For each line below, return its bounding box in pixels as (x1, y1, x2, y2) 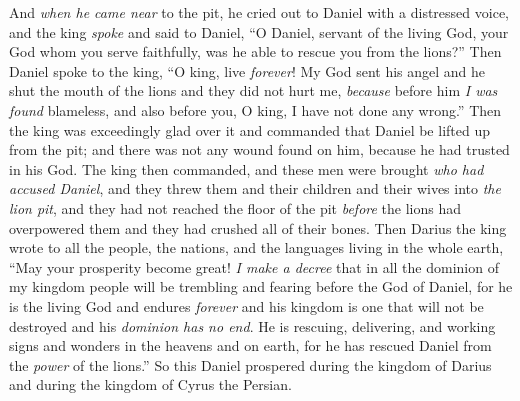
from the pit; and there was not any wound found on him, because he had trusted (9, 139, 510, 160)
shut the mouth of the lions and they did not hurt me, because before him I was (9, 80, 498, 101)
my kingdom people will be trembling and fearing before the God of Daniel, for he (9, 276, 513, 297)
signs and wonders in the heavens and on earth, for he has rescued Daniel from (9, 335, 492, 356)
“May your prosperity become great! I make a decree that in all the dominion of (9, 256, 499, 277)
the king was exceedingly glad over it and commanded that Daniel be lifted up (9, 119, 490, 140)
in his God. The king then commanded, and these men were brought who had (9, 158, 484, 179)
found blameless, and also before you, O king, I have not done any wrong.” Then (9, 99, 502, 120)
